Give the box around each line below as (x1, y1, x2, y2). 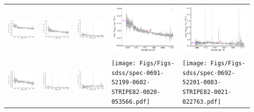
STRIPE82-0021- (182, 89, 232, 96)
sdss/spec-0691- (111, 69, 164, 76)
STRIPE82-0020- (111, 89, 161, 96)
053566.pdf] (111, 98, 150, 105)
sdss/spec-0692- (182, 69, 235, 76)
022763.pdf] (182, 98, 221, 105)
